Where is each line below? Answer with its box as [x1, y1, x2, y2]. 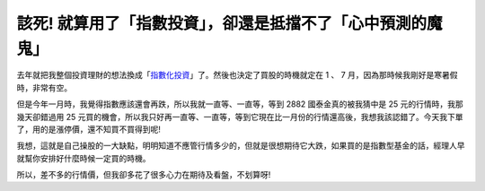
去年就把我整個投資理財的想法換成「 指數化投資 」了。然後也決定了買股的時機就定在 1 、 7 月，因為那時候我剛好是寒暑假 [16, 70, 458, 81]
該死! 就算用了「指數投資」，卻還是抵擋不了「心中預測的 [16, 13, 428, 33]
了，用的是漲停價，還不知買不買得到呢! [16, 124, 162, 135]
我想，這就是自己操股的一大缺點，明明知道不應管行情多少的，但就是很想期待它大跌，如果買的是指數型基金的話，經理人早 [16, 140, 465, 152]
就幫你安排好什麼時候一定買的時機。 [16, 152, 151, 163]
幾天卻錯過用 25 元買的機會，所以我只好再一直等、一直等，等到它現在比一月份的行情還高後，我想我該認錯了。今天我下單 [16, 111, 463, 122]
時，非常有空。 [16, 82, 72, 93]
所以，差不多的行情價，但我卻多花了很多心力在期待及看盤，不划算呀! [16, 169, 271, 180]
